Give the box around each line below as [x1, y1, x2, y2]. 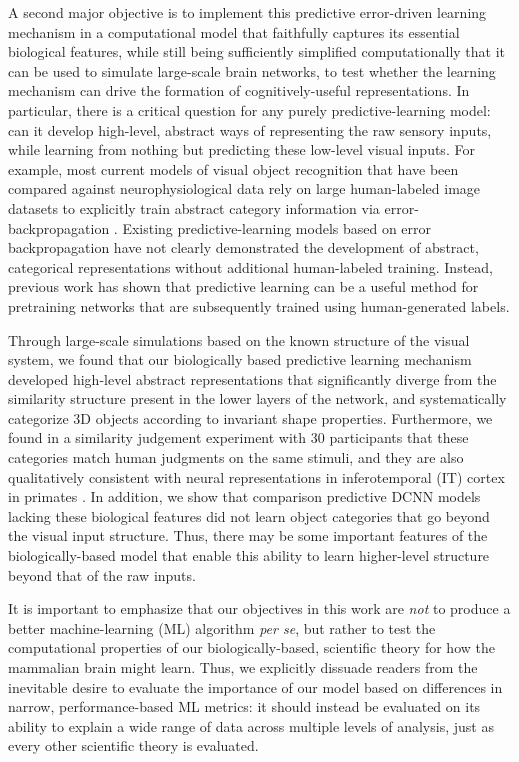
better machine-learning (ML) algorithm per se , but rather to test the [8, 617, 436, 638]
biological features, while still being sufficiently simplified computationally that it [8, 41, 505, 62]
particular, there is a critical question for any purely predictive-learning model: [8, 99, 491, 120]
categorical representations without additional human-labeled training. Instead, [8, 256, 493, 277]
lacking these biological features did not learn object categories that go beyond [8, 505, 490, 526]
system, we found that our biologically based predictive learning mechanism [8, 349, 472, 370]
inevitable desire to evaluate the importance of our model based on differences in [8, 676, 503, 697]
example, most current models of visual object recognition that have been [8, 158, 459, 179]
